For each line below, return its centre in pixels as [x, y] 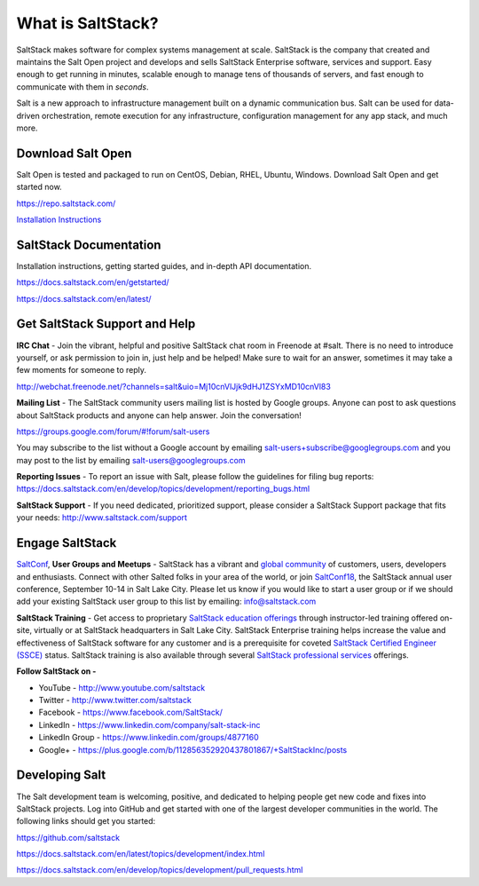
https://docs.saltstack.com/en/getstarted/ [93, 282]
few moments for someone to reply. [81, 370]
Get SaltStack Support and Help [106, 324]
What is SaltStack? [87, 23]
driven [28, 115]
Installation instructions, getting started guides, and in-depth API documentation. [164, 265]
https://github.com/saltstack [68, 837]
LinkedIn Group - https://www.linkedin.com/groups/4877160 [149, 738]
